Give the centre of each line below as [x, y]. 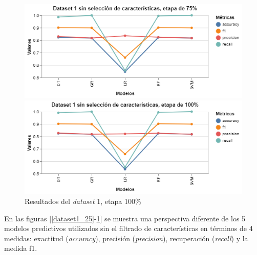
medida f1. [21, 248]
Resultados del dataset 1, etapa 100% [83, 201]
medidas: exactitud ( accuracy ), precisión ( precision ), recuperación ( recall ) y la [126, 238]
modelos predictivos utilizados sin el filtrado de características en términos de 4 [128, 228]
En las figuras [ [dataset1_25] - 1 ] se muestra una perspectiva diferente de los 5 [125, 218]
